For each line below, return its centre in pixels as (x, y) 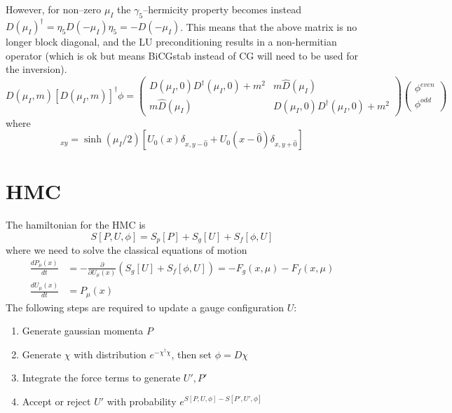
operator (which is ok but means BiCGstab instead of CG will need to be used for (182, 55)
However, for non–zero (54, 9)
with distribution (110, 354)
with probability (142, 401)
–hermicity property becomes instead (222, 9)
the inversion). (36, 69)
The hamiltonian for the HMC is (76, 225)
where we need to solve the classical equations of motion (126, 250)
